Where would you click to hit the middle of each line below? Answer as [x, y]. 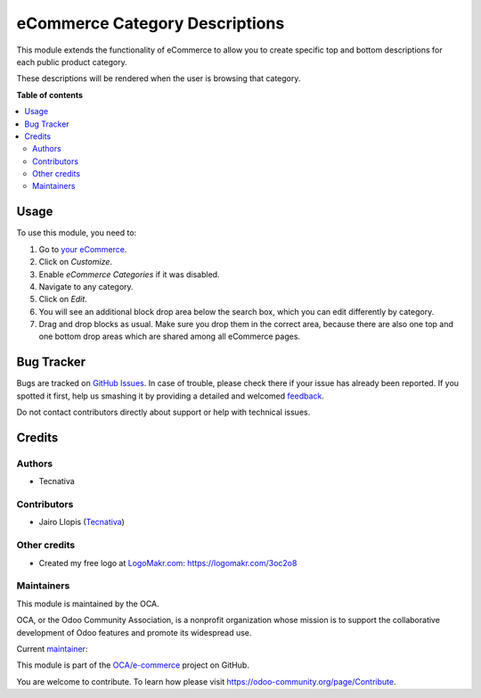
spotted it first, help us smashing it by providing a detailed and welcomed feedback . [171, 396]
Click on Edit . [63, 300]
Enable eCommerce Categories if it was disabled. [129, 274]
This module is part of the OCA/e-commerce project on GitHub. [133, 665]
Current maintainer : [52, 649]
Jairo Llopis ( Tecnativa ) [82, 522]
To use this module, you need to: [77, 233]
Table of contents [50, 94]
